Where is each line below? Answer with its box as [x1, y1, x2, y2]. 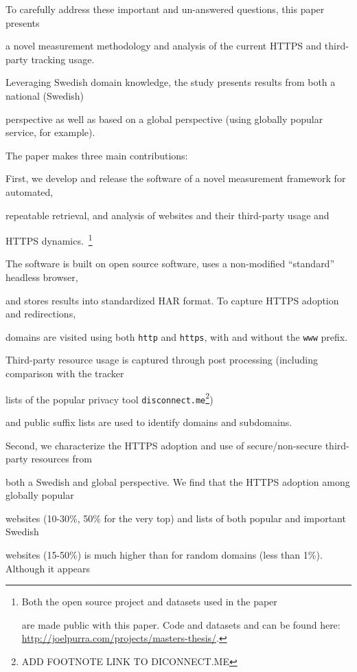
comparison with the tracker [5, 366, 124, 380]
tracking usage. [31, 52, 95, 66]
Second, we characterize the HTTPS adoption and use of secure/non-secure [5, 438, 322, 452]
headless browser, [5, 269, 78, 284]
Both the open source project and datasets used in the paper [21, 594, 277, 609]
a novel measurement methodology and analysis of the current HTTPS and [5, 38, 322, 53]
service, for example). [5, 125, 95, 139]
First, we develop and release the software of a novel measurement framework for [5, 171, 346, 186]
